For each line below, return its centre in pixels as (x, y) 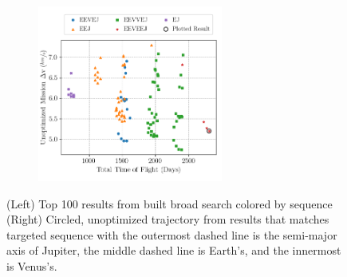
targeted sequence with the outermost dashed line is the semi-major (172, 234)
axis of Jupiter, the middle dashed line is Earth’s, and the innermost (174, 250)
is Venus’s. (32, 265)
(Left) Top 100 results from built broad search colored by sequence (170, 203)
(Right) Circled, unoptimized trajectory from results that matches (168, 219)
